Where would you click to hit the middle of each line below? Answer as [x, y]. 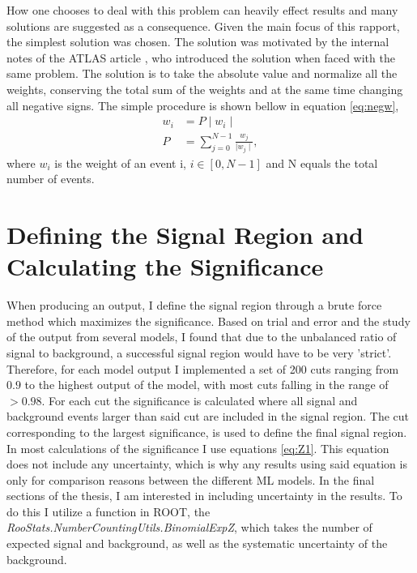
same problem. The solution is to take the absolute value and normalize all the [202, 73]
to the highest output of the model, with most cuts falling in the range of [206, 385]
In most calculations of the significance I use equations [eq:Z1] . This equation [198, 448]
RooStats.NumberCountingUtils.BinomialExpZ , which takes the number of [189, 527]
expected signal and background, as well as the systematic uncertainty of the [197, 543]
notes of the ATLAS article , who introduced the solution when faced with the [201, 57]
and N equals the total [322, 162]
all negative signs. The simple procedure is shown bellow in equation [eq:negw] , [203, 105]
